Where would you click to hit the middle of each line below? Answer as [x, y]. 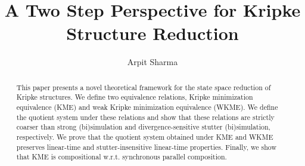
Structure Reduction [152, 33]
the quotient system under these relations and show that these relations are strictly [145, 117]
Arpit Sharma [152, 62]
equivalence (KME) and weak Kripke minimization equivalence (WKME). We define [147, 107]
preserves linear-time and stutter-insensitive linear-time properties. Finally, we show [146, 147]
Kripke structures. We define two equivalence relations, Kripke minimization [135, 97]
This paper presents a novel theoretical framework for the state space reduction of [144, 87]
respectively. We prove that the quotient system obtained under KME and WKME [145, 136]
